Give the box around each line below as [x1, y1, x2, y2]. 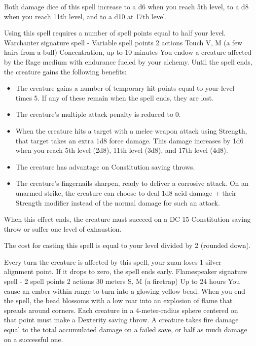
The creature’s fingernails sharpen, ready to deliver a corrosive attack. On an [15, 178, 249, 188]
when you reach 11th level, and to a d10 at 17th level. [4, 11, 167, 21]
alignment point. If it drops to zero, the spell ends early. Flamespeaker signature [4, 266, 247, 277]
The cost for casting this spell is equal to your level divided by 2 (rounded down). [4, 240, 251, 250]
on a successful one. [4, 334, 63, 344]
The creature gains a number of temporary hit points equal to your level [15, 83, 235, 93]
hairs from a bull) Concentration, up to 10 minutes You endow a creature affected [4, 47, 252, 57]
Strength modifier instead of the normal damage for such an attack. [15, 197, 220, 208]
